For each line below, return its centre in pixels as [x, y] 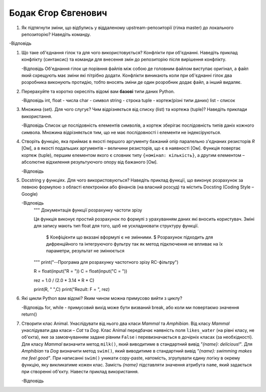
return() [29, 314]
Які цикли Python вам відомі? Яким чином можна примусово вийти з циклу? [102, 298]
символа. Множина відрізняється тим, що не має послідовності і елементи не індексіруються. [121, 132]
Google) [30, 194]
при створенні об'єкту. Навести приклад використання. [80, 372]
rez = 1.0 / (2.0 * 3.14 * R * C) [64, 280]
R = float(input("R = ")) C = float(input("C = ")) [81, 271]
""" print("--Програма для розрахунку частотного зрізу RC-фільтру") [106, 262]
